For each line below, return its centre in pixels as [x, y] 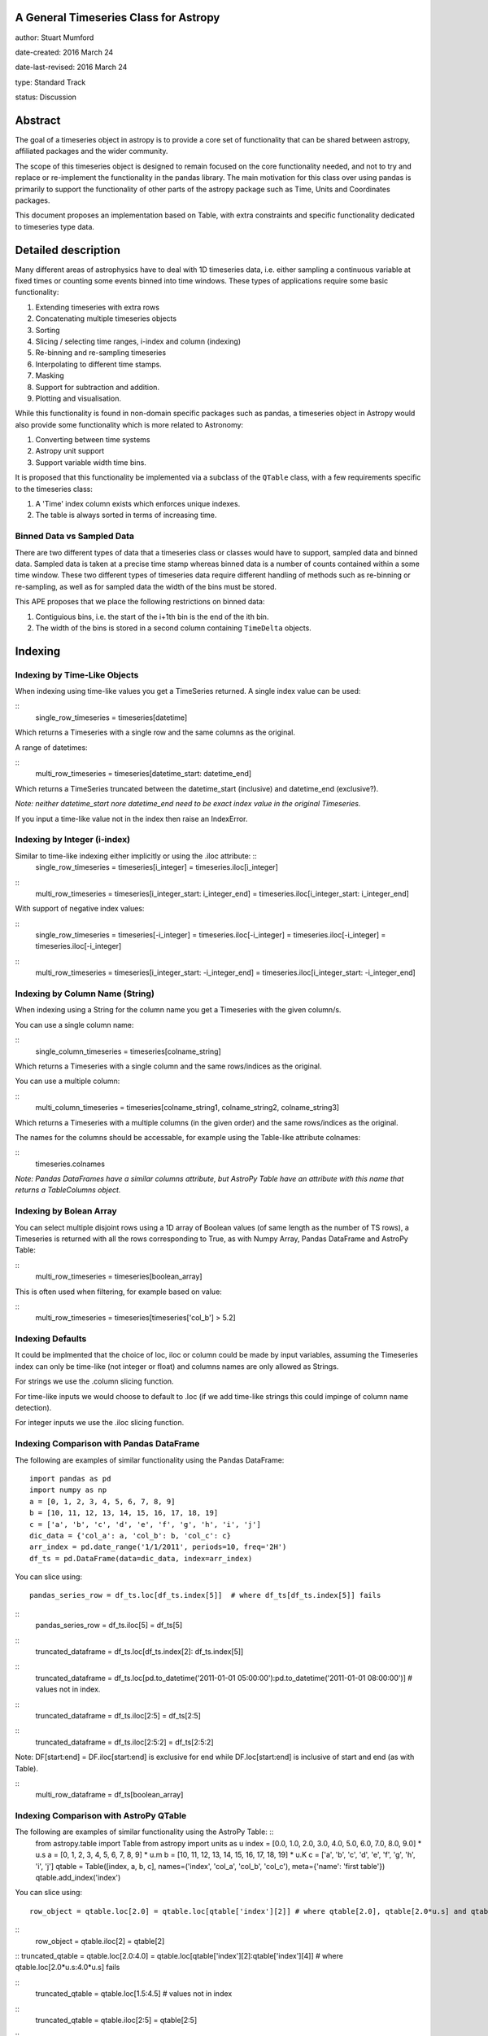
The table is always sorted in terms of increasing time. [126, 515]
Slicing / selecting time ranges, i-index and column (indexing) [138, 341]
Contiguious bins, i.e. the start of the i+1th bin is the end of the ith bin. [152, 617]
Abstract [38, 120]
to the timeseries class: [54, 489]
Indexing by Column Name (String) [85, 994]
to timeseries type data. [55, 226]
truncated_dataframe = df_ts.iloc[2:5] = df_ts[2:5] [118, 1716]
